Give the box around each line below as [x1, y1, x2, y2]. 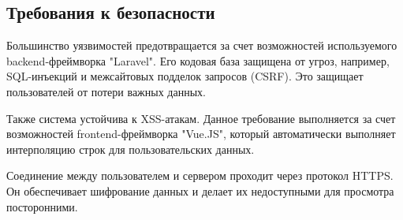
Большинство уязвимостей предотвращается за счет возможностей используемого [6, 37, 397, 54]
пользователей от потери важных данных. [6, 83, 206, 99]
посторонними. [6, 198, 78, 214]
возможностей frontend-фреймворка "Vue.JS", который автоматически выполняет [6, 125, 396, 142]
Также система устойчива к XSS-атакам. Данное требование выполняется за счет [6, 110, 396, 126]
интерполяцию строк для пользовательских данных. [6, 140, 255, 157]
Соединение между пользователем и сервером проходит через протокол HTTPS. [6, 167, 394, 184]
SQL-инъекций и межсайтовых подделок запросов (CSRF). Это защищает [6, 68, 364, 84]
